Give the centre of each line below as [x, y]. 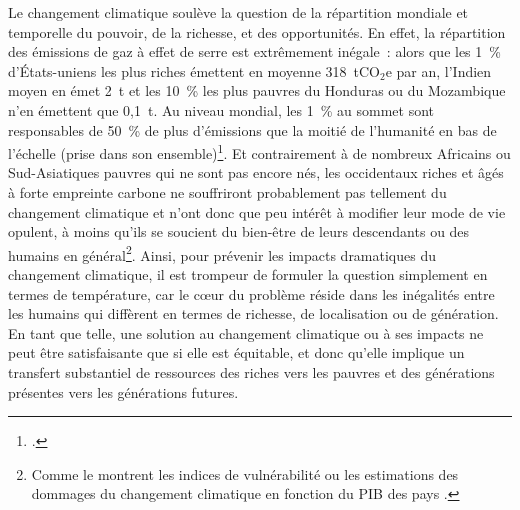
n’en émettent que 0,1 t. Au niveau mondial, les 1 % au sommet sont [221, 109]
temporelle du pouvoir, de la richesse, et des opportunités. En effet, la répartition [257, 31]
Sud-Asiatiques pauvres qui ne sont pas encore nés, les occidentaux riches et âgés [256, 172]
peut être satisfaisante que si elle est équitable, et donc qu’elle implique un [236, 352]
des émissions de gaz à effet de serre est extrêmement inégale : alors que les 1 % [254, 51]
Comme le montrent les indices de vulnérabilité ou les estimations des [245, 473]
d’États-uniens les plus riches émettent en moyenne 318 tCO [194, 70]
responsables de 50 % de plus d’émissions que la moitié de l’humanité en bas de [252, 129]
